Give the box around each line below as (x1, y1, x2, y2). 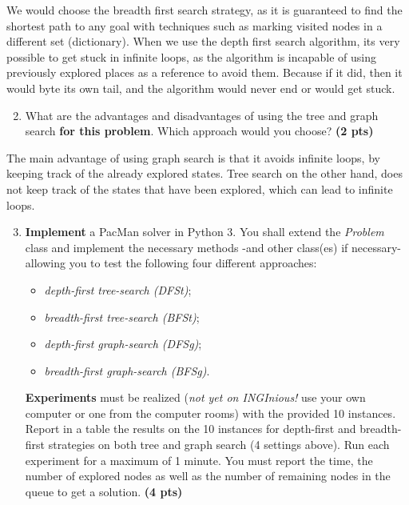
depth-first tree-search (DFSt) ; (44, 281, 192, 298)
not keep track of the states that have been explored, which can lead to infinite (6, 180, 393, 197)
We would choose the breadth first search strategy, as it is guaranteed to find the (6, 2, 403, 18)
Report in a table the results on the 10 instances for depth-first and (25, 420, 356, 437)
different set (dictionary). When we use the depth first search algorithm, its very (6, 33, 400, 50)
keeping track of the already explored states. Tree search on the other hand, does (6, 165, 403, 182)
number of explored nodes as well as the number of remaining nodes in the (25, 467, 391, 484)
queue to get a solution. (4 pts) (25, 483, 183, 499)
